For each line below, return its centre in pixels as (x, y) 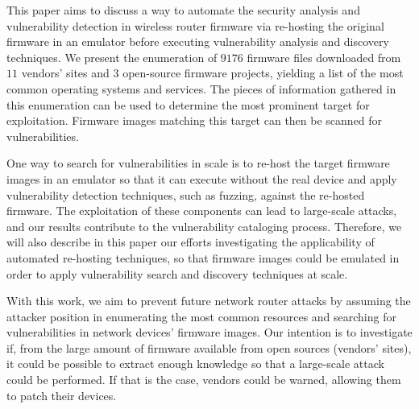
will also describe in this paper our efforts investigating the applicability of (191, 242)
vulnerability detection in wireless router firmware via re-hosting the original (195, 25)
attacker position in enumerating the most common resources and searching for (201, 316)
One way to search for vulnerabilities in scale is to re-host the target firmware (198, 163)
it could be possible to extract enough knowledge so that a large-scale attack (195, 364)
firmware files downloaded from (324, 57)
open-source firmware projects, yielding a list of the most (263, 73)
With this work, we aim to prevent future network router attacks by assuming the (209, 301)
